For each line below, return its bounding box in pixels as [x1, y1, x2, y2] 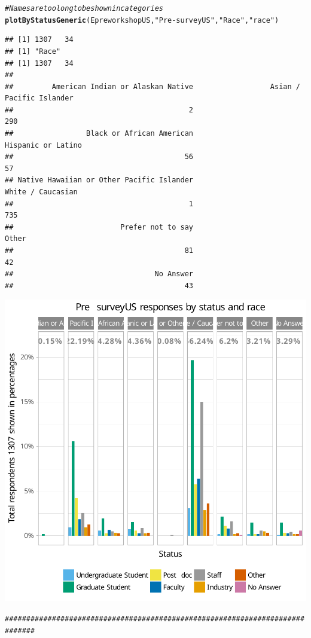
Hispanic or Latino [5, 141, 82, 149]
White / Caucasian [5, 188, 78, 197]
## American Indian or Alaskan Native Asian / [5, 82, 300, 91]
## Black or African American [5, 129, 193, 138]
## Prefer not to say [5, 222, 193, 231]
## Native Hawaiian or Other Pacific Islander [5, 176, 193, 185]
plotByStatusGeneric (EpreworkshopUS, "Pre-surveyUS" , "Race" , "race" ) [5, 16, 279, 25]
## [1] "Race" [5, 47, 61, 56]
